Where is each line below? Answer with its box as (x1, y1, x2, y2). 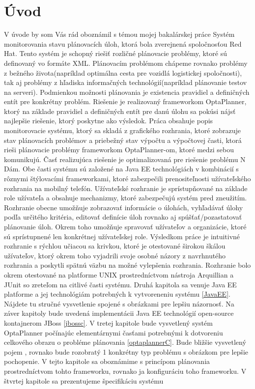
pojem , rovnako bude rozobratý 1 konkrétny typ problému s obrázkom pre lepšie (4, 346, 249, 357)
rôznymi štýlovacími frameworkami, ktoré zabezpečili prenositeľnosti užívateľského (4, 173, 251, 184)
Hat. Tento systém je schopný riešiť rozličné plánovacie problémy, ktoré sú (4, 48, 227, 58)
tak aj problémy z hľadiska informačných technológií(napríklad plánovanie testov (4, 77, 247, 87)
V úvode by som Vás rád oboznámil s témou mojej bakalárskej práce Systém (4, 29, 235, 39)
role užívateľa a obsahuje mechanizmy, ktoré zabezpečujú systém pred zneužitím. (4, 193, 247, 203)
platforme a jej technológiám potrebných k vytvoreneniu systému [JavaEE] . (4, 289, 230, 299)
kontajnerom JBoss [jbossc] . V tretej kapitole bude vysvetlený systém (4, 317, 213, 328)
